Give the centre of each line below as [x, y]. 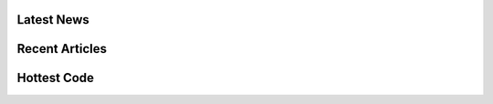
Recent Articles [62, 49]
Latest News [53, 20]
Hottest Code [56, 78]
